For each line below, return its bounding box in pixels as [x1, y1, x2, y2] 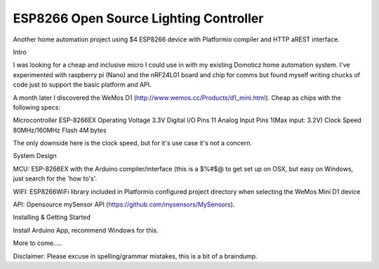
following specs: [13, 103, 61, 112]
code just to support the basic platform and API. [13, 81, 152, 89]
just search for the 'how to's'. [13, 174, 98, 183]
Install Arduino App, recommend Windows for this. [13, 225, 159, 235]
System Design [13, 152, 57, 160]
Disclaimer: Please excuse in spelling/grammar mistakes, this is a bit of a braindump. [13, 251, 258, 260]
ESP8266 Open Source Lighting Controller [13, 11, 264, 26]
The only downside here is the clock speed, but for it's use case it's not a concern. [13, 139, 253, 147]
